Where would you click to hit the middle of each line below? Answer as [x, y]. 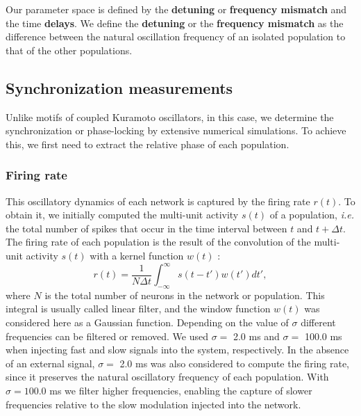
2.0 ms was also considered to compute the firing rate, [235, 363]
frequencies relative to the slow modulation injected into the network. [153, 404]
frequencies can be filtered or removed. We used [107, 336]
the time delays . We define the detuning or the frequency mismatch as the [175, 23]
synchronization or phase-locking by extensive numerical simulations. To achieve [176, 130]
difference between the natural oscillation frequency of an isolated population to [176, 37]
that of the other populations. [69, 50]
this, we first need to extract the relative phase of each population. [148, 144]
